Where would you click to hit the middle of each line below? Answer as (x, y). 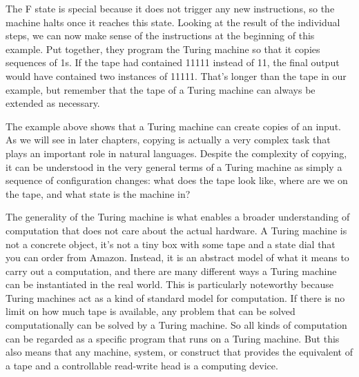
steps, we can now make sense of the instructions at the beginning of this (160, 35)
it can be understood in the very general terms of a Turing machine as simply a (174, 166)
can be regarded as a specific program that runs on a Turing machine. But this (173, 338)
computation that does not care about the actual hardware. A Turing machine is (176, 230)
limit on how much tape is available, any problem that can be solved (151, 311)
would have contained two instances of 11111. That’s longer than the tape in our (176, 75)
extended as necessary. (53, 103)
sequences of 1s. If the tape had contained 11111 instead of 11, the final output (173, 62)
